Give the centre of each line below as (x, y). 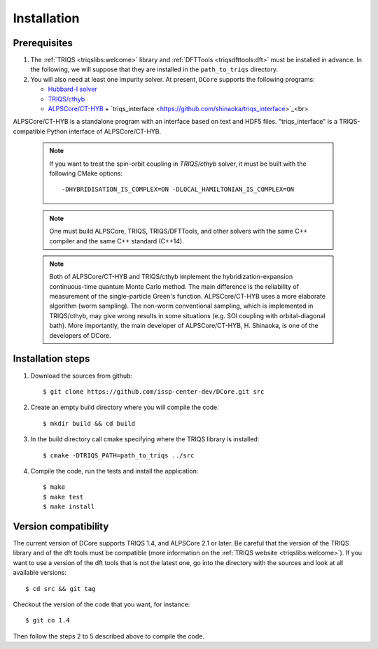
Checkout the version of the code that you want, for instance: (101, 604)
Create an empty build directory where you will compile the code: (125, 407)
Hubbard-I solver (72, 89)
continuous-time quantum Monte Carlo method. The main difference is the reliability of (174, 286)
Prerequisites (43, 43)
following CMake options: (86, 173)
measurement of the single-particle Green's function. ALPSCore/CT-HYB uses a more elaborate (187, 297)
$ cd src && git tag (61, 589)
